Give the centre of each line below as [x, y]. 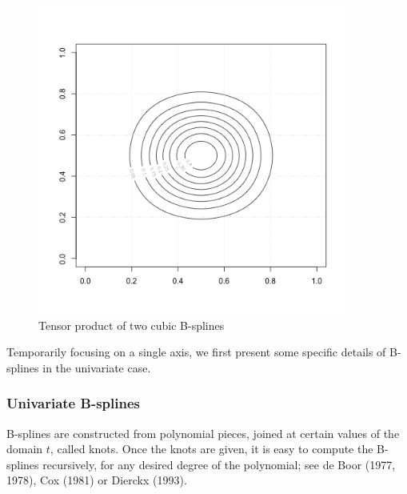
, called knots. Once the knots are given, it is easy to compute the [211, 449]
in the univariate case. [97, 367]
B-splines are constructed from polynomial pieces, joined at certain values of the [203, 433]
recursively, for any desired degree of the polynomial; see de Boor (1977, [219, 464]
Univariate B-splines [73, 403]
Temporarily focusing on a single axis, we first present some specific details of [196, 352]
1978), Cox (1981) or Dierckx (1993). [97, 480]
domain [25, 449]
